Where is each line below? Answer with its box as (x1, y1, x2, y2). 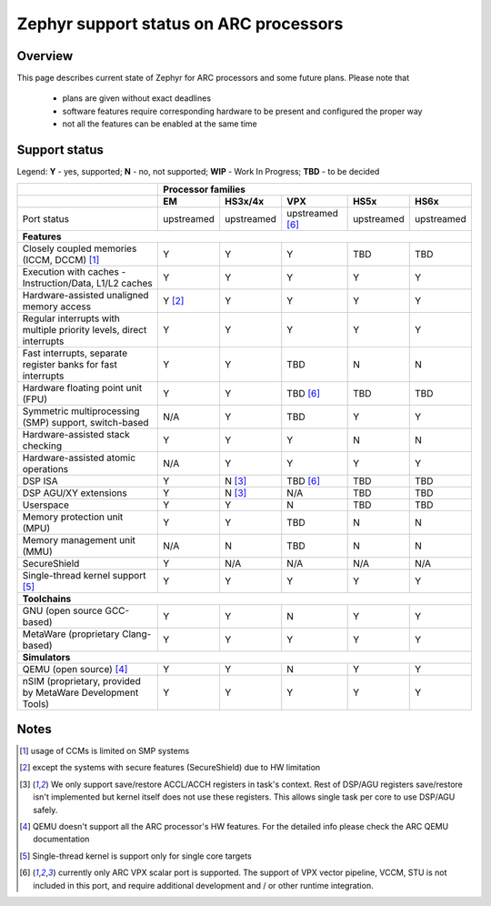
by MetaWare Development (22, 686, 139, 699)
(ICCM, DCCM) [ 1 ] (22, 253, 100, 266)
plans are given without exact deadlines (62, 93, 212, 104)
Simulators (22, 650, 71, 663)
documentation (33, 833, 90, 845)
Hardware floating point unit (22, 381, 143, 394)
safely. (33, 804, 58, 815)
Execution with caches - (22, 265, 126, 277)
